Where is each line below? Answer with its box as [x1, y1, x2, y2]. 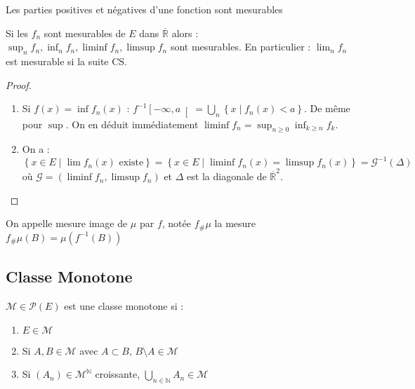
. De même [303, 101, 350, 116]
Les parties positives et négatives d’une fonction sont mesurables [6, 2, 283, 16]
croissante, [95, 367, 140, 381]
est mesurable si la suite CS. [6, 53, 127, 68]
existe [119, 158, 144, 168]
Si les [6, 25, 28, 40]
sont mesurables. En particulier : [170, 39, 311, 54]
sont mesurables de [44, 25, 126, 40]
